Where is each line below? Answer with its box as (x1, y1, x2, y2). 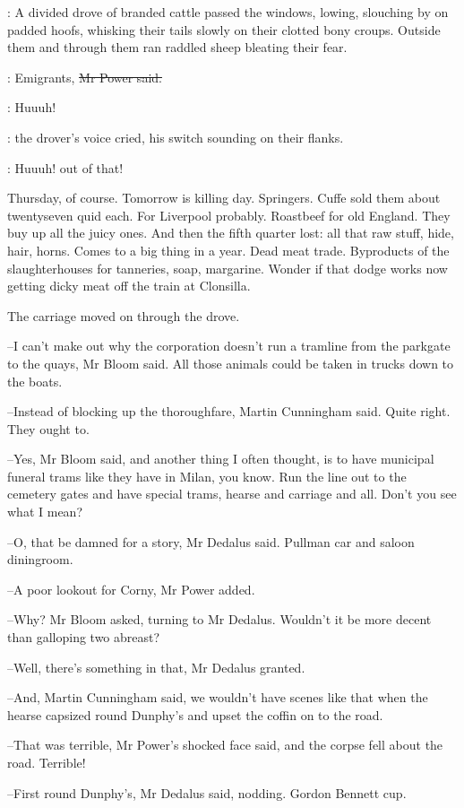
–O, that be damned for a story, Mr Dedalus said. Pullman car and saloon (7, 532, 415, 551)
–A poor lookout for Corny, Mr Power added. (7, 579, 255, 598)
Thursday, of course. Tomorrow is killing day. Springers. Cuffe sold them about (7, 188, 441, 207)
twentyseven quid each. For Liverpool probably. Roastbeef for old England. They (7, 205, 451, 224)
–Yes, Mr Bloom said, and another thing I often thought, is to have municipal (7, 449, 434, 468)
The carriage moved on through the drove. (7, 306, 240, 325)
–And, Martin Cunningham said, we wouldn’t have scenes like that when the (7, 688, 428, 707)
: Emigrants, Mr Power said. (7, 67, 162, 86)
